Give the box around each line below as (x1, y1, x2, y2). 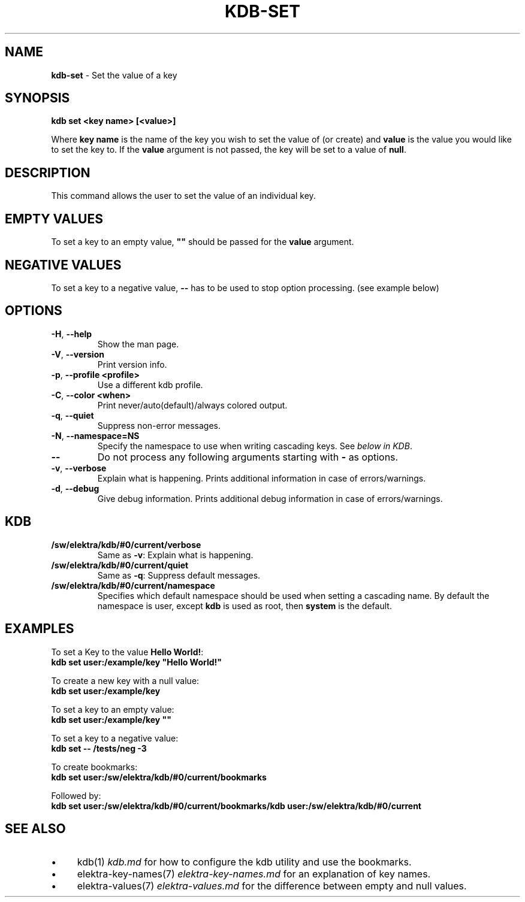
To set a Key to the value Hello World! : (51, 646, 204, 657)
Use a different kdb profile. (97, 379, 203, 390)
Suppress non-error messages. (97, 420, 221, 431)
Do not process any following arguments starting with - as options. (97, 450, 399, 463)
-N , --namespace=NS (51, 430, 140, 441)
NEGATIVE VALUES (5, 257, 122, 273)
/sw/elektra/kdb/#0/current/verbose (51, 539, 201, 550)
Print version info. (97, 359, 167, 370)
